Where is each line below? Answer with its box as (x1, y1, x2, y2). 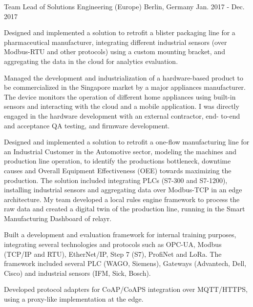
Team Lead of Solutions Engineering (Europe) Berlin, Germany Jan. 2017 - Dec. (4, 1, 245, 11)
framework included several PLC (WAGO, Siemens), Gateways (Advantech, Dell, (4, 258, 247, 268)
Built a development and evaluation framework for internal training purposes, (4, 229, 236, 240)
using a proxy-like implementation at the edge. (4, 294, 144, 304)
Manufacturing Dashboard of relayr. (4, 213, 112, 223)
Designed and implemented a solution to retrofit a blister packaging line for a (4, 27, 235, 38)
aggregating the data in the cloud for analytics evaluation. (4, 56, 178, 66)
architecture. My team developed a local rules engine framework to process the (4, 194, 240, 204)
